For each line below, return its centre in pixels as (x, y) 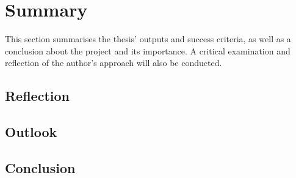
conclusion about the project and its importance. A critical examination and (148, 50)
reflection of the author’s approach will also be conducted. (114, 63)
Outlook (31, 132)
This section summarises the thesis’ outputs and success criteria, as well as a (148, 39)
